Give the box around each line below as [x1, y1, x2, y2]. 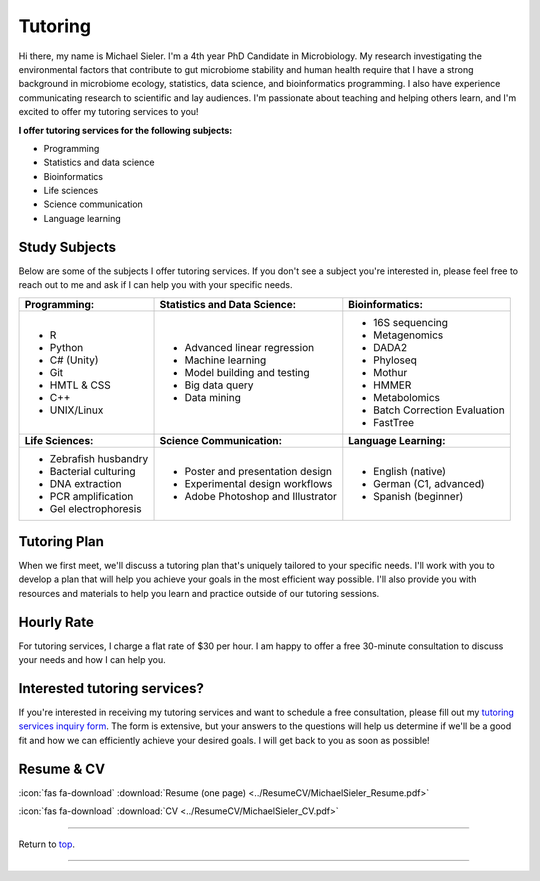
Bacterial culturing [49, 464, 136, 478]
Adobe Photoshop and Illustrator [184, 489, 337, 503]
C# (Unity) [49, 353, 99, 367]
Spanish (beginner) [373, 489, 464, 503]
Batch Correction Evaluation [373, 403, 505, 417]
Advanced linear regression [184, 340, 315, 354]
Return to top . [18, 838, 75, 850]
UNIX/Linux [49, 403, 104, 417]
